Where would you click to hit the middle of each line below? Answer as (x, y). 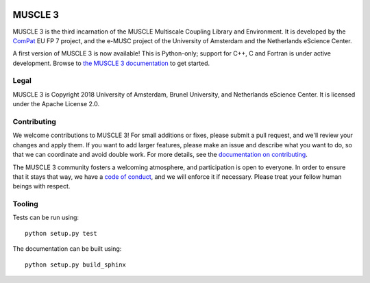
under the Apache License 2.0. (56, 104)
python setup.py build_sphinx (76, 264)
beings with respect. (41, 186)
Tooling (26, 204)
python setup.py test (61, 233)
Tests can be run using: (46, 218)
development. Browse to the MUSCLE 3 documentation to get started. (111, 63)
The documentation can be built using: (67, 249)
